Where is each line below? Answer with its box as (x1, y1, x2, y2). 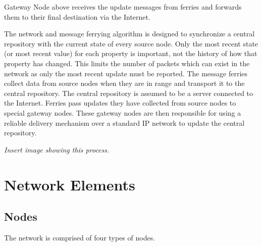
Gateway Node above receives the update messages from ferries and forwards (4, 2, 242, 12)
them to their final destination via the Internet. (4, 11, 150, 22)
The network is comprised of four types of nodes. (4, 232, 155, 242)
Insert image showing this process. (4, 144, 110, 155)
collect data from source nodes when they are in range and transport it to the (4, 78, 245, 88)
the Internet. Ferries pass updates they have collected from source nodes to (4, 97, 236, 108)
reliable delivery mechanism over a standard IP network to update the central (4, 117, 245, 128)
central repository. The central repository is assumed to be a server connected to (4, 87, 253, 98)
